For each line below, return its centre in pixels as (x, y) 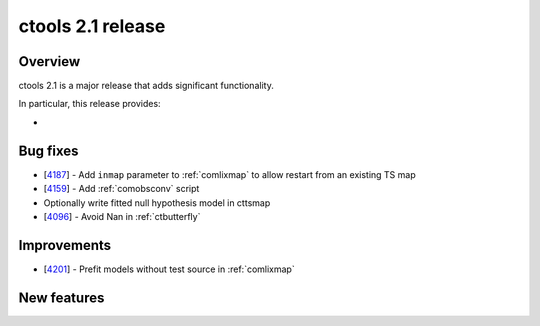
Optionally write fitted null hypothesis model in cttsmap (157, 202)
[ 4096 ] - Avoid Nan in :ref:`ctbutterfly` (122, 216)
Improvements (65, 245)
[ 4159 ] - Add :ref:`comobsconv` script (121, 189)
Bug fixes (48, 150)
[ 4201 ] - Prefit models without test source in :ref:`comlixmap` (169, 269)
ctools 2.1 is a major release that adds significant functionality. (146, 86)
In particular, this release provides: (89, 104)
